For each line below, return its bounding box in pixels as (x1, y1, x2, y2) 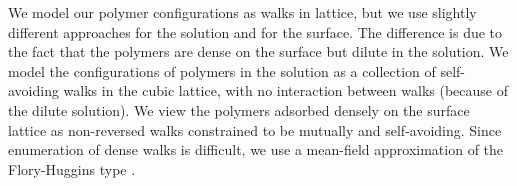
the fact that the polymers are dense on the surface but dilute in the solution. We (8, 41, 509, 62)
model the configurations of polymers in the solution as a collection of (8, 60, 436, 81)
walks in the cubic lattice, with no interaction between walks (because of (63, 80, 508, 101)
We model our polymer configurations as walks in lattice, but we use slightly (8, 2, 477, 22)
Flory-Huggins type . (8, 158, 136, 179)
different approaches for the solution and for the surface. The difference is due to (8, 21, 503, 42)
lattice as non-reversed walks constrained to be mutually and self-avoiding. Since (8, 119, 502, 140)
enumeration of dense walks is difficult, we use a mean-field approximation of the (8, 139, 504, 160)
